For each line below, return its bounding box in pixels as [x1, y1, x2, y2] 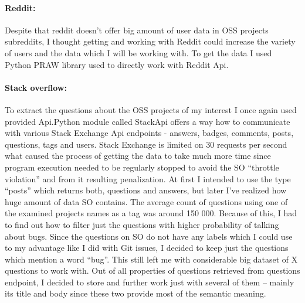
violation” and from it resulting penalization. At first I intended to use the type [5, 172, 291, 185]
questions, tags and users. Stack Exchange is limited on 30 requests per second [5, 138, 287, 150]
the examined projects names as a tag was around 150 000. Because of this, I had [5, 207, 297, 219]
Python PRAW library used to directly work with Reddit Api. [5, 58, 229, 70]
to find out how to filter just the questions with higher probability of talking [5, 218, 279, 230]
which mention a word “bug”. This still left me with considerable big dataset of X [5, 253, 298, 265]
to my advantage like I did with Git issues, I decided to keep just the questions [5, 241, 289, 254]
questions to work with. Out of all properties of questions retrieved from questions [5, 264, 300, 277]
